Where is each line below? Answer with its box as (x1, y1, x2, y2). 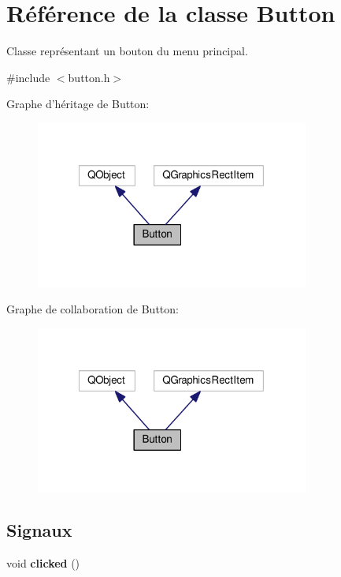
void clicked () (6, 555, 80, 571)
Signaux (6, 518, 72, 542)
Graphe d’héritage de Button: (6, 96, 150, 112)
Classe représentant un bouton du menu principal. (6, 43, 248, 59)
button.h (68, 69, 110, 85)
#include (6, 69, 50, 85)
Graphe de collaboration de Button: (6, 301, 179, 317)
